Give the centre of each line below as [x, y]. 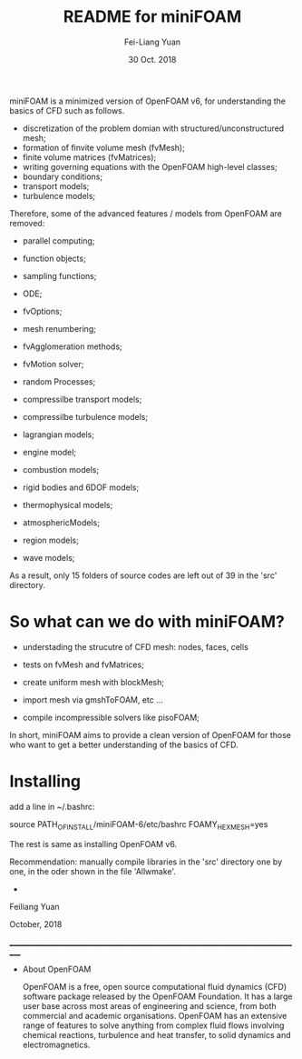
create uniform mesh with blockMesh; [93, 682]
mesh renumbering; [59, 328]
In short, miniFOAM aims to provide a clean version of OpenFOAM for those [151, 734]
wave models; [49, 557]
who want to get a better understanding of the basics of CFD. [124, 744]
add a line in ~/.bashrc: [52, 806]
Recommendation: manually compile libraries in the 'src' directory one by [146, 862]
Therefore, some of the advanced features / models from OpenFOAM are [146, 213]
